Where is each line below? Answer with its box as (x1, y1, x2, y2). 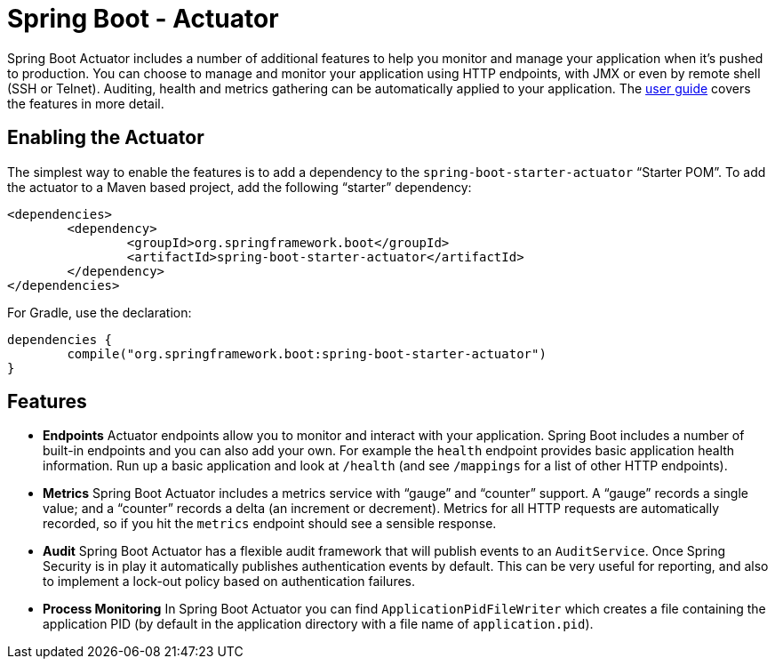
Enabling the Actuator (7, 126, 204, 149)
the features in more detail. (7, 95, 164, 111)
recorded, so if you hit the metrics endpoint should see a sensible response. (43, 516, 497, 532)
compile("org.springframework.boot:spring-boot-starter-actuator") (67, 346, 547, 361)
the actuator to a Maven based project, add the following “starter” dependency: (7, 179, 472, 195)
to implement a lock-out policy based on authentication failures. (43, 574, 416, 590)
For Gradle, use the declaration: (7, 304, 192, 320)
